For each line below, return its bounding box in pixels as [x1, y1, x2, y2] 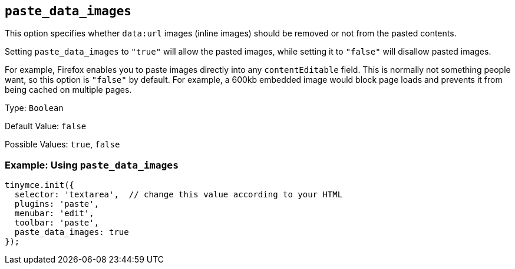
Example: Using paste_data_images [5, 159, 179, 171]
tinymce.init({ [5, 180, 75, 190]
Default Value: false [5, 121, 87, 132]
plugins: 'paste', [14, 199, 100, 209]
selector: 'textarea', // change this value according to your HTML [14, 190, 343, 200]
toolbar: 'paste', [14, 218, 100, 228]
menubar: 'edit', [14, 209, 94, 218]
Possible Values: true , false [5, 139, 120, 150]
